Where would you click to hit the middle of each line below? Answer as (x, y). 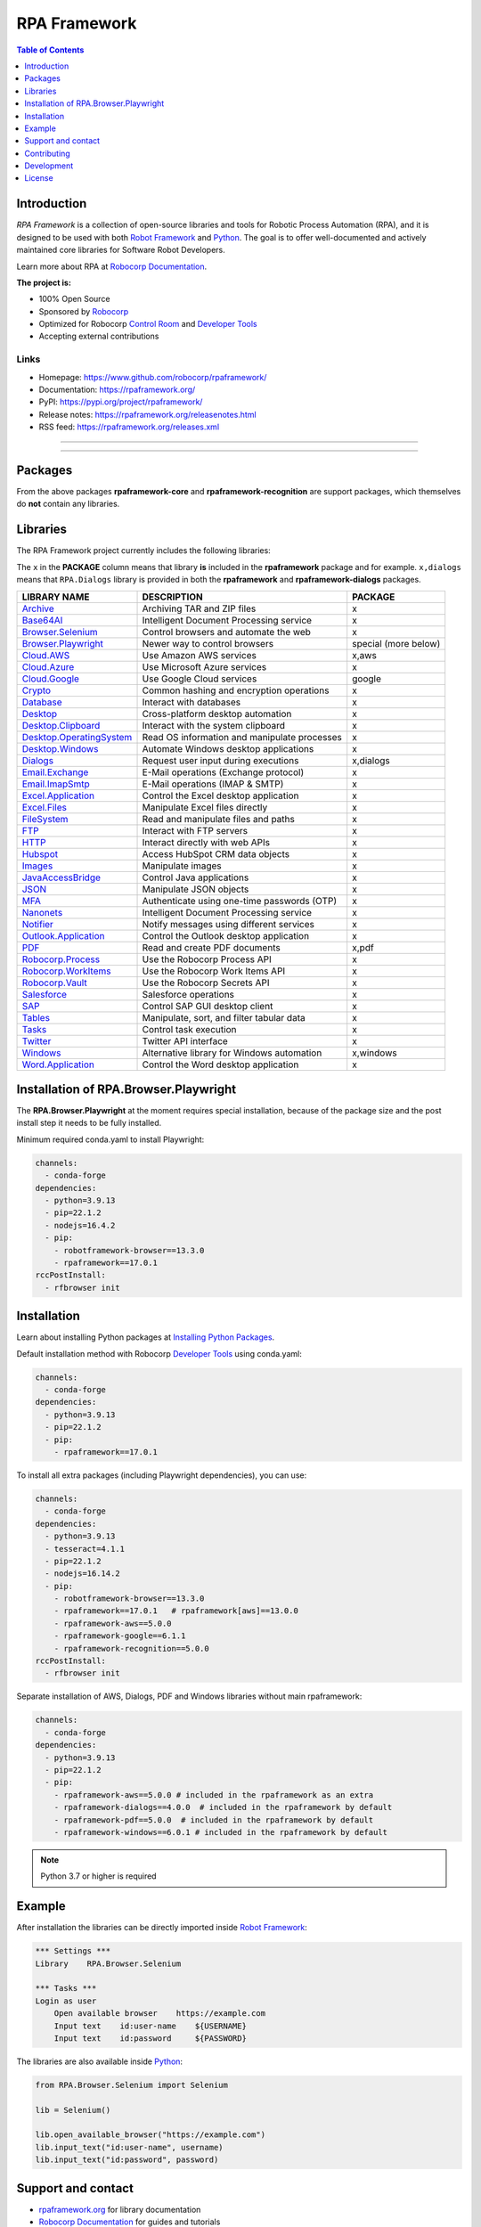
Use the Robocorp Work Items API (214, 971)
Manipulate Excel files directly (205, 807)
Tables (36, 1017)
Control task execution (189, 1029)
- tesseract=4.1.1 (85, 1549)
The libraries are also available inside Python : (99, 2061)
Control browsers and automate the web (227, 632)
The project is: (44, 282)
